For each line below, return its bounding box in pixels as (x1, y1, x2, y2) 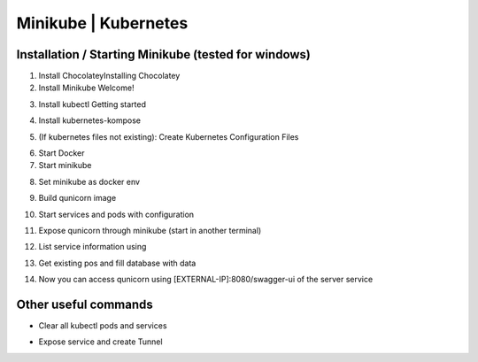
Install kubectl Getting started (38, 98, 146, 110)
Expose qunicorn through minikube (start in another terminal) (38, 225, 262, 235)
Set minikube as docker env (38, 176, 141, 187)
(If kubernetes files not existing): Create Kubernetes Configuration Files (38, 131, 299, 142)
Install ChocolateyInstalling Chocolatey (38, 71, 181, 81)
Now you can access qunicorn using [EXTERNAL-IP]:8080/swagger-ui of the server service (38, 274, 374, 285)
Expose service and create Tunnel (38, 336, 163, 347)
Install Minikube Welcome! (38, 82, 135, 93)
